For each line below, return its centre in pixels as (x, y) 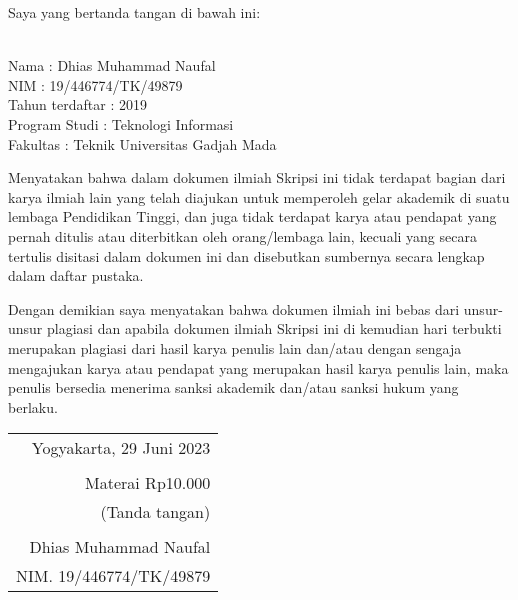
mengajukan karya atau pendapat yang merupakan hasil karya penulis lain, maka (258, 367)
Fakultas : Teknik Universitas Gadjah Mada (142, 143)
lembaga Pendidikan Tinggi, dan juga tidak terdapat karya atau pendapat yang (252, 216)
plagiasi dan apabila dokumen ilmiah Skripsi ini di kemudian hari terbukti (274, 328)
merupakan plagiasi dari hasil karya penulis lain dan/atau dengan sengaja (235, 347)
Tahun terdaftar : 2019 (77, 104)
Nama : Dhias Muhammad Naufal (112, 65)
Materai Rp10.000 (148, 483)
